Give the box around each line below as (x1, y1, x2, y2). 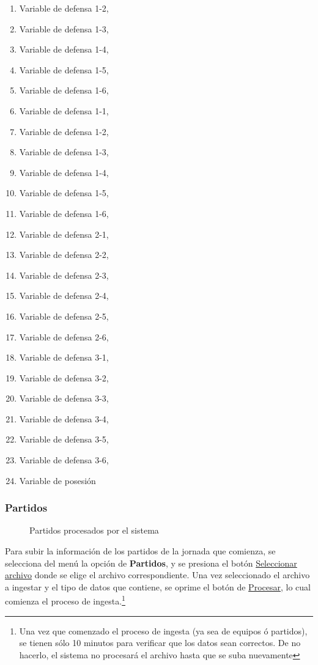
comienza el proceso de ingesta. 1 (5, 593, 125, 608)
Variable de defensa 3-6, (19, 454, 109, 466)
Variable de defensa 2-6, (19, 330, 109, 343)
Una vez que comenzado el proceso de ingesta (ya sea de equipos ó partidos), (19, 624, 308, 637)
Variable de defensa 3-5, (19, 433, 109, 446)
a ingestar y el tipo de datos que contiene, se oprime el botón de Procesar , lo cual (5, 580, 311, 593)
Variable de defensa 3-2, (19, 371, 109, 384)
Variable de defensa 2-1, (19, 227, 109, 240)
